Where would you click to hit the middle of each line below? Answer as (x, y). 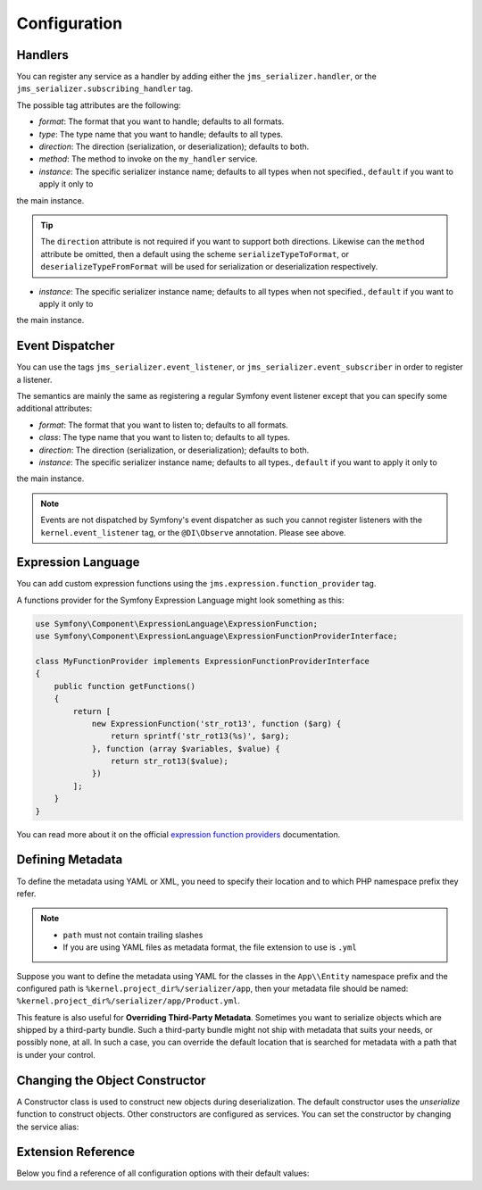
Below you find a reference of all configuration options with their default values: (163, 1173)
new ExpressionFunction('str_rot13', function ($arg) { (216, 724)
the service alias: (48, 1127)
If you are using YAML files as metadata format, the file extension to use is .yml (210, 947)
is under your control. (56, 1054)
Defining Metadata (70, 860)
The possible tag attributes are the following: (99, 105)
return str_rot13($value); (170, 761)
